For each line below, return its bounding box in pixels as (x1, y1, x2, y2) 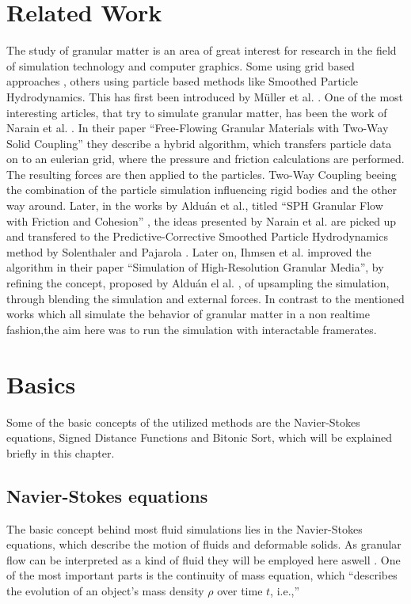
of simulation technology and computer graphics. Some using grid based (6, 57, 355, 74)
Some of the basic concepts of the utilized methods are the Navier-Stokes (6, 413, 360, 430)
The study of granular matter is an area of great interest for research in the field (6, 42, 397, 59)
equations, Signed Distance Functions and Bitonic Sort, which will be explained (6, 429, 393, 446)
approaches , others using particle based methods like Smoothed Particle (6, 73, 359, 89)
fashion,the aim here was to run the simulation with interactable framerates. (6, 321, 377, 337)
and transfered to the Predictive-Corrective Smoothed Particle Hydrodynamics (6, 228, 388, 245)
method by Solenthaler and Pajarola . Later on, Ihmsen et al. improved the (6, 243, 371, 260)
